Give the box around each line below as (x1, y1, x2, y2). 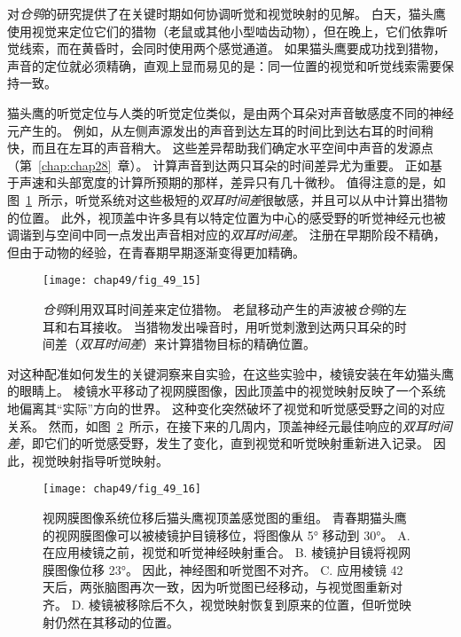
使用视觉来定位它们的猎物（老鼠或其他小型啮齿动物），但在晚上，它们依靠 (7, 21, 435, 40)
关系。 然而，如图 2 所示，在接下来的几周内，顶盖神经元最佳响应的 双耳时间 (7, 416, 452, 435)
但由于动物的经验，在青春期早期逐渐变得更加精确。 (7, 242, 305, 261)
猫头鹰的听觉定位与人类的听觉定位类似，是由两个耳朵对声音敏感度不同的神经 (7, 103, 454, 122)
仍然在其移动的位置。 (54, 612, 179, 631)
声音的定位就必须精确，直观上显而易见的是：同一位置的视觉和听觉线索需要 (7, 56, 441, 75)
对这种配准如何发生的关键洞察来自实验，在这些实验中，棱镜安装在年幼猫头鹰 (7, 364, 454, 382)
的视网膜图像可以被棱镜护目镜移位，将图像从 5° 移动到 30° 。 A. (43, 525, 410, 544)
